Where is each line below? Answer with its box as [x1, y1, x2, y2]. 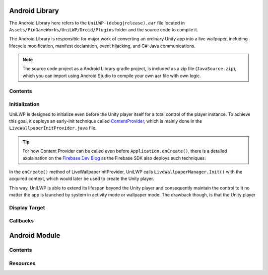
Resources [9, 260, 36, 267]
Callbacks [9, 217, 34, 224]
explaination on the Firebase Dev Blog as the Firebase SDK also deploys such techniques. [22, 155, 206, 161]
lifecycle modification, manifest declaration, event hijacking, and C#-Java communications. [9, 43, 196, 49]
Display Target [9, 204, 45, 211]
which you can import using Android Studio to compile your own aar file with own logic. [22, 73, 201, 79]
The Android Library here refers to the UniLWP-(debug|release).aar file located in [9, 20, 185, 26]
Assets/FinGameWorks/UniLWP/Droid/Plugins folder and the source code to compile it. [9, 26, 199, 32]
